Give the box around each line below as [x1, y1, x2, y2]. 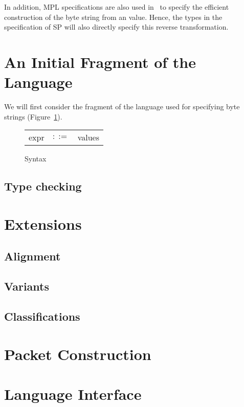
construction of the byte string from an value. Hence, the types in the [4, 11, 223, 22]
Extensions [4, 213, 82, 234]
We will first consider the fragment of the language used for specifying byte [4, 101, 240, 112]
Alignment [4, 248, 61, 264]
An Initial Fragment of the [4, 51, 196, 72]
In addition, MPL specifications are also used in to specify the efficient [4, 2, 229, 12]
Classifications [4, 308, 80, 324]
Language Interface [4, 383, 142, 404]
